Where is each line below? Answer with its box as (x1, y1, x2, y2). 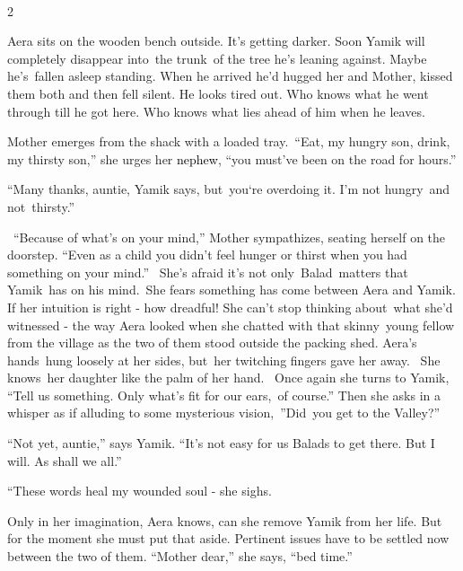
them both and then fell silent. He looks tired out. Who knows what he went (7, 83, 429, 102)
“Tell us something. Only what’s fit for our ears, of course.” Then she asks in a (7, 385, 441, 404)
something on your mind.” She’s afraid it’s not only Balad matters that (7, 262, 408, 281)
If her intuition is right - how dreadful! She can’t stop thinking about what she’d (7, 297, 453, 316)
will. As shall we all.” (7, 451, 122, 470)
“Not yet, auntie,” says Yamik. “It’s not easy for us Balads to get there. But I (7, 434, 435, 452)
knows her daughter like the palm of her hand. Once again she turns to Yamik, (7, 368, 450, 387)
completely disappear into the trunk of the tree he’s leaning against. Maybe (7, 48, 427, 67)
